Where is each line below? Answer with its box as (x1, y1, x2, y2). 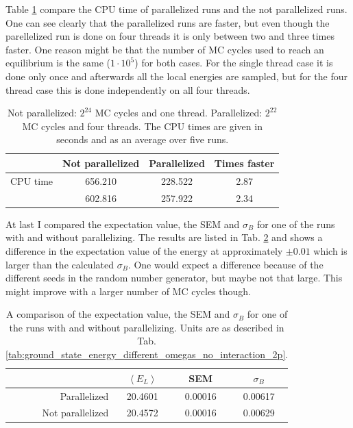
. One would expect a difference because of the (127, 257, 324, 271)
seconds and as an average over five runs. (56, 132, 229, 147)
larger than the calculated (5, 257, 114, 271)
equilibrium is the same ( (5, 55, 111, 70)
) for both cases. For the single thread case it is (134, 55, 333, 70)
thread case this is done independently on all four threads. (5, 82, 250, 97)
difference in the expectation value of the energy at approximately (5, 243, 283, 257)
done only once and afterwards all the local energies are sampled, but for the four (5, 68, 348, 83)
